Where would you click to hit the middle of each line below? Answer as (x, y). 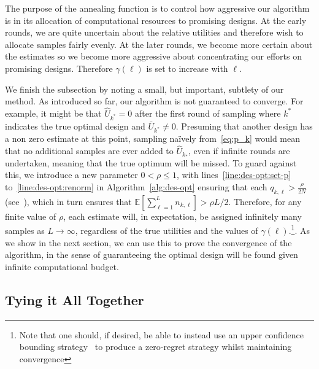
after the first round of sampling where (208, 113)
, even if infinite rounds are (239, 151)
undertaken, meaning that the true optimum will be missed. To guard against (151, 162)
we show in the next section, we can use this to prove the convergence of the (148, 242)
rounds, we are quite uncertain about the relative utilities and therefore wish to (154, 32)
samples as (25, 231)
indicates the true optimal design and (75, 126)
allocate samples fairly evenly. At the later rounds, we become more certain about (159, 44)
